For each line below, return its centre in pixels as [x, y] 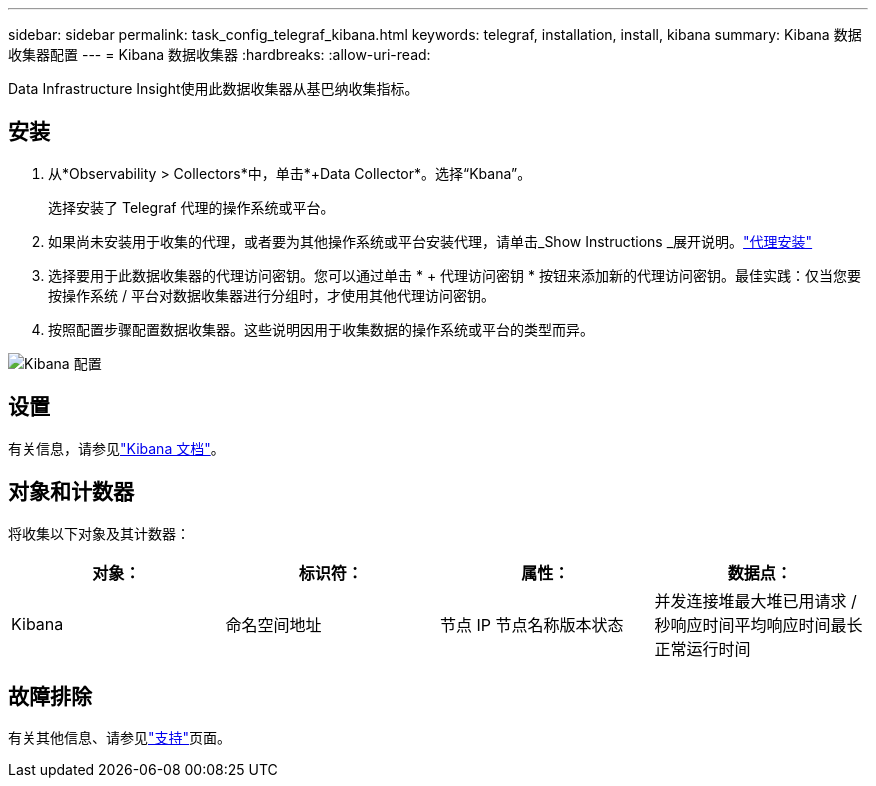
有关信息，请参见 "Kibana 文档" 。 [116, 448]
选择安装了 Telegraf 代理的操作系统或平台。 [191, 207]
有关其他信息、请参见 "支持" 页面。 [120, 738]
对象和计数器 [71, 492]
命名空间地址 [273, 624]
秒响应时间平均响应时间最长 [758, 624]
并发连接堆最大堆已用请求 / [755, 600]
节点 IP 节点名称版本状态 [532, 624]
